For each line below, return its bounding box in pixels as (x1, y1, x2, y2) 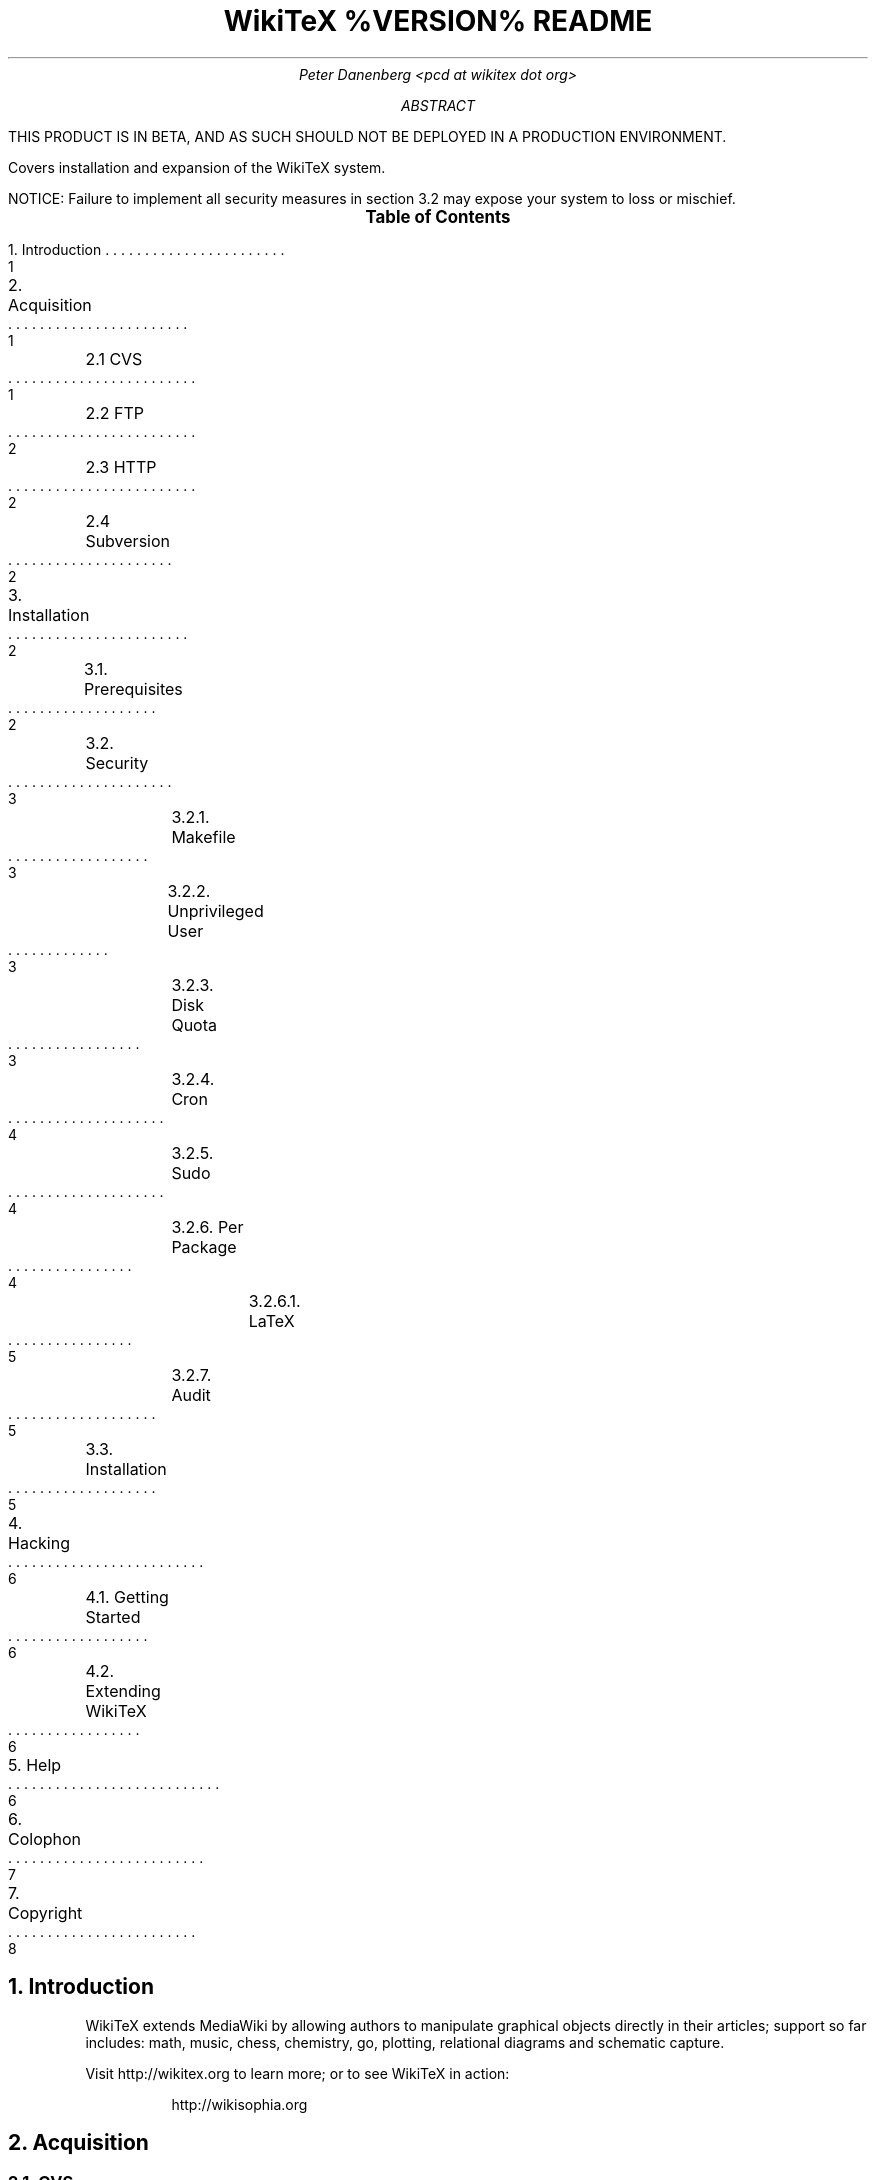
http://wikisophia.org (171, 2095, 308, 2113)
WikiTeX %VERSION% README (223, 4, 653, 38)
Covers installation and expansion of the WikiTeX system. (8, 158, 386, 176)
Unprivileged (167, 900, 264, 921)
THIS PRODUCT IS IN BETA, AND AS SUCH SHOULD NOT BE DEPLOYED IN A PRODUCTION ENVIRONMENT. (8, 127, 727, 145)
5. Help (8, 1754, 62, 1775)
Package (171, 1236, 237, 1257)
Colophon (8, 1828, 82, 1849)
